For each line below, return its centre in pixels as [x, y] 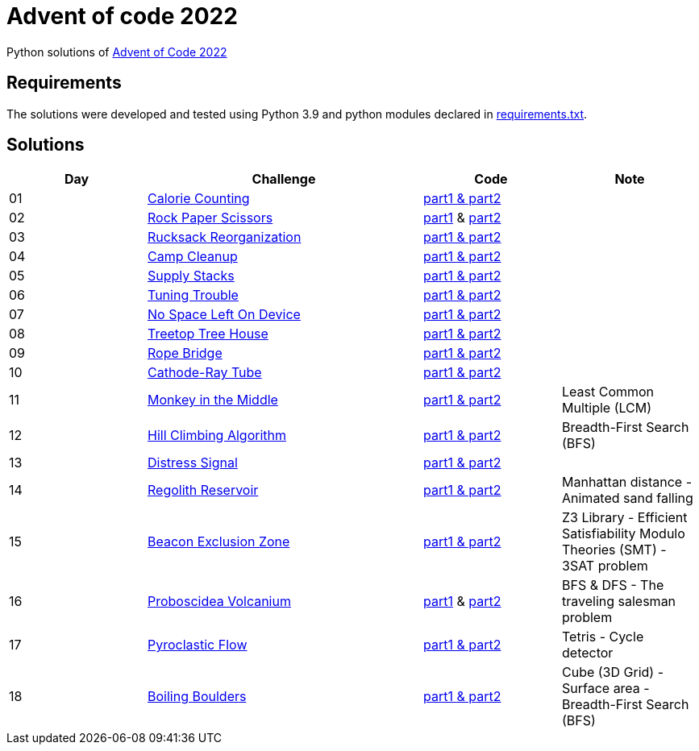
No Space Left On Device [224, 315]
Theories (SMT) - [614, 550]
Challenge [284, 179]
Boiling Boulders [197, 697]
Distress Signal [193, 463]
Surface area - [606, 689]
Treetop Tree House [208, 334]
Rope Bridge [185, 353]
